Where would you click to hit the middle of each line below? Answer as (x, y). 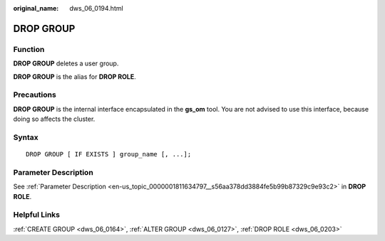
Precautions (35, 95)
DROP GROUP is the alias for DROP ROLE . (75, 76)
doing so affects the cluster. (54, 119)
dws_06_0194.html (97, 8)
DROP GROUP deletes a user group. (66, 63)
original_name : (36, 8)
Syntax (26, 137)
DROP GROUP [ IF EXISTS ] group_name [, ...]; (109, 154)
